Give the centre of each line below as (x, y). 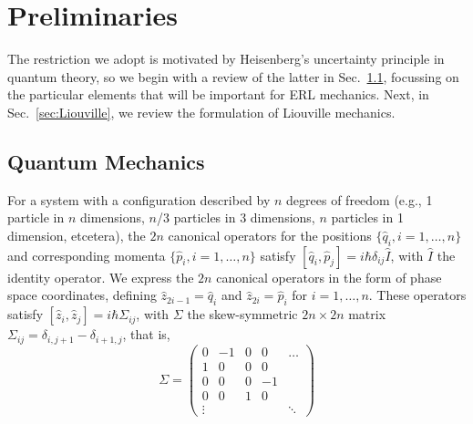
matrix (367, 314)
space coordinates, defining (82, 295)
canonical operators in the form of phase (329, 277)
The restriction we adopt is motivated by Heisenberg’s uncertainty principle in (226, 59)
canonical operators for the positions (270, 235)
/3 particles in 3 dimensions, (236, 217)
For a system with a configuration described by (139, 199)
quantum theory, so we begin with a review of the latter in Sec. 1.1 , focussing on (233, 76)
